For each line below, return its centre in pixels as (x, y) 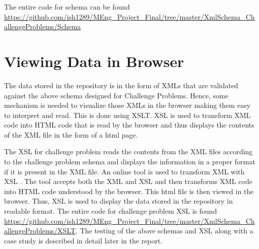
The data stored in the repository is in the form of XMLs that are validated (121, 85)
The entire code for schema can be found (67, 7)
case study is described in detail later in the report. (83, 240)
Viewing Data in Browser (94, 61)
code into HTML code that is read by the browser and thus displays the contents (129, 125)
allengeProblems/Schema (43, 26)
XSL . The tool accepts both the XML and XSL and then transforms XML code (128, 181)
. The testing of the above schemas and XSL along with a (165, 231)
